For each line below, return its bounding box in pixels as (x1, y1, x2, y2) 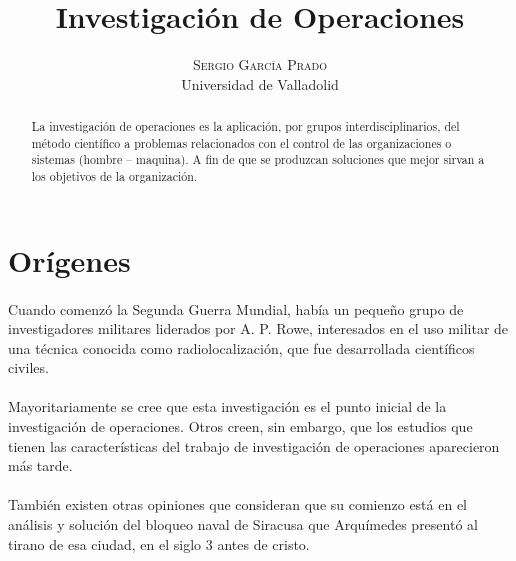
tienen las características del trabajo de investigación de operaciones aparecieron (8, 435, 500, 456)
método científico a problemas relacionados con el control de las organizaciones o (31, 134, 452, 151)
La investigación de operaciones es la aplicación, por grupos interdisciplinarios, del (31, 118, 460, 135)
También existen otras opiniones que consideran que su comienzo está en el (8, 494, 467, 515)
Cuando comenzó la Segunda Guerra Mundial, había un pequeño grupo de (8, 298, 464, 319)
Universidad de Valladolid (181, 73, 339, 94)
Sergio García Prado (193, 54, 327, 75)
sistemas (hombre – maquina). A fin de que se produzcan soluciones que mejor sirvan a (31, 151, 485, 168)
